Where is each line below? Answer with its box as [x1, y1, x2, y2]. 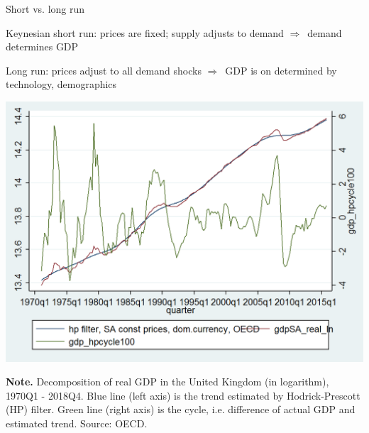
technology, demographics [6, 77, 117, 92]
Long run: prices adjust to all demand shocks [6, 62, 202, 77]
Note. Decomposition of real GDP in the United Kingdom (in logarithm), [6, 374, 329, 389]
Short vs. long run [6, 1, 85, 16]
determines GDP [6, 39, 79, 54]
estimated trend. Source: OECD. [6, 416, 148, 431]
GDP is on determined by [225, 62, 337, 77]
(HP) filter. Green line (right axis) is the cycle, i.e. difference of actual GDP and [6, 402, 356, 417]
